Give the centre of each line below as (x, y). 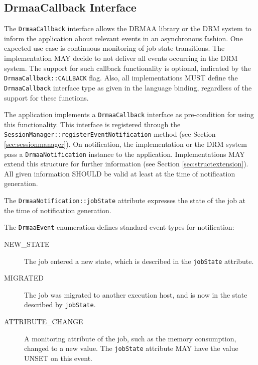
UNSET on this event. (58, 358)
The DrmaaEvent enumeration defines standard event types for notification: (119, 227)
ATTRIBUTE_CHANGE (44, 322)
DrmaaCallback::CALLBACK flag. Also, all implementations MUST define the (121, 78)
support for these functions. (46, 97)
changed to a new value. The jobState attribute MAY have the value (131, 348)
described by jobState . (60, 304)
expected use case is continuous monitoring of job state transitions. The (114, 48)
